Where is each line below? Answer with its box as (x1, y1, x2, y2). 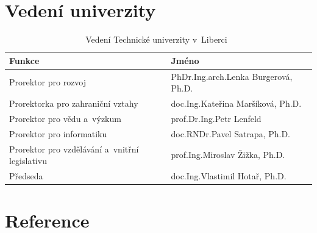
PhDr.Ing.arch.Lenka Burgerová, (171, 70, 293, 82)
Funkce (9, 54, 40, 66)
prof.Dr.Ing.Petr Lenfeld (171, 112, 262, 124)
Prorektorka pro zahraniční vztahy (9, 97, 138, 109)
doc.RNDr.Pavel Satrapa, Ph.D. (171, 127, 291, 140)
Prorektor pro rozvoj (9, 76, 87, 88)
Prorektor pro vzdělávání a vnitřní (9, 142, 139, 155)
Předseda (9, 169, 43, 182)
